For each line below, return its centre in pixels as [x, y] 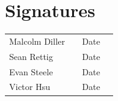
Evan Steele [31, 71]
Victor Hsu [30, 87]
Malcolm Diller [37, 41]
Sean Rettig [31, 56]
